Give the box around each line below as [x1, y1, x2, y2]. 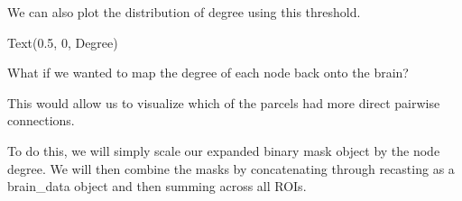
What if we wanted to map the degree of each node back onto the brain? [7, 63, 409, 82]
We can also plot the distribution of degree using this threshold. [7, 3, 361, 21]
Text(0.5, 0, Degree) [7, 32, 118, 51]
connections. [7, 111, 75, 130]
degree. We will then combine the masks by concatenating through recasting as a [7, 159, 455, 178]
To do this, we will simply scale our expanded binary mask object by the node [7, 141, 440, 160]
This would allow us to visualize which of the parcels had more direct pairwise [7, 93, 440, 112]
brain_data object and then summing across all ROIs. [7, 177, 307, 196]
